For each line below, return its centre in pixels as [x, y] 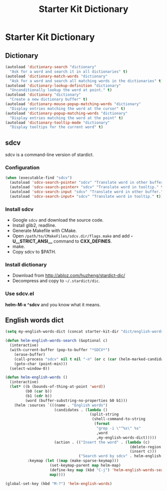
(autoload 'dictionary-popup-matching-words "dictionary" [66, 113]
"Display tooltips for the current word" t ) [56, 127]
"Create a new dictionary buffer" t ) [49, 100]
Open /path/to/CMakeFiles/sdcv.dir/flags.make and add [71, 236]
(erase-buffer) [30, 355]
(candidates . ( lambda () [81, 410]
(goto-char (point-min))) [41, 364]
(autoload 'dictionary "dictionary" [43, 95]
